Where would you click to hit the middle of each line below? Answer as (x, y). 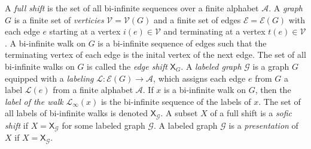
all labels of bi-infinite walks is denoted (77, 113)
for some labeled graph (103, 125)
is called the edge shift (127, 66)
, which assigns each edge (199, 78)
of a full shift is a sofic (251, 113)
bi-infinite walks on (40, 66)
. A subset (179, 113)
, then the (273, 90)
